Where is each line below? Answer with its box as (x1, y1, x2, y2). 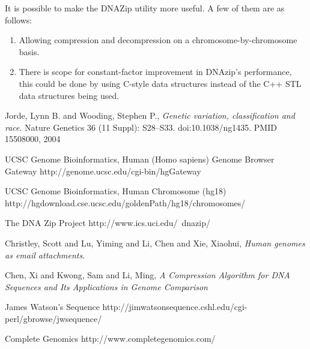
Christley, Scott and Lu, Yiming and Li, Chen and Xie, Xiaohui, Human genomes (5, 236, 305, 249)
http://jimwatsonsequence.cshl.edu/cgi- (102, 300, 248, 313)
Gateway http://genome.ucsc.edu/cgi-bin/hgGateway (5, 164, 201, 177)
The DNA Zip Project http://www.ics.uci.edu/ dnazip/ (5, 216, 210, 229)
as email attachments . (5, 248, 85, 261)
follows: (5, 13, 32, 26)
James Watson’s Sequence (5, 300, 100, 313)
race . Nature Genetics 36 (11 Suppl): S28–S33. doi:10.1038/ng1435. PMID (5, 121, 277, 133)
